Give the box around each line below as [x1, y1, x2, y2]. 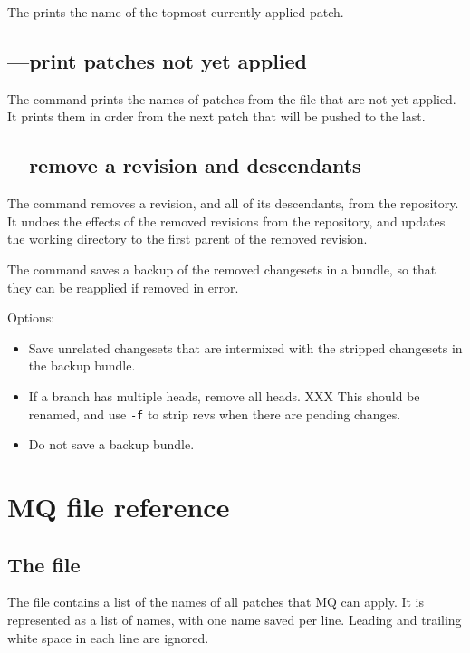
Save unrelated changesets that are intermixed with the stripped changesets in [28, 338, 463, 357]
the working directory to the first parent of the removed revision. [7, 229, 368, 248]
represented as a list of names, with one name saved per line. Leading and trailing [7, 610, 462, 629]
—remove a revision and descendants [7, 151, 361, 179]
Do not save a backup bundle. [28, 435, 195, 454]
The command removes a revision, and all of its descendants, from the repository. [7, 194, 459, 213]
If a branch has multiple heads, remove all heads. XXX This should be [28, 386, 420, 405]
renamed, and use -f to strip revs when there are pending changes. [28, 404, 401, 423]
